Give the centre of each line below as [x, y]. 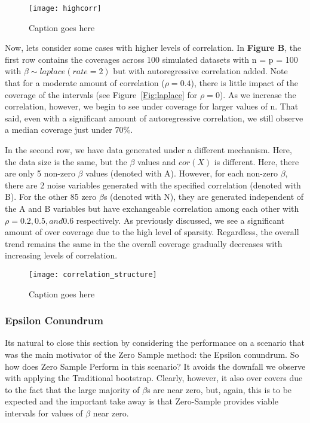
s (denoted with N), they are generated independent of [204, 197]
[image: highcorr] [65, 8]
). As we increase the [258, 94]
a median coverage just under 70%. [69, 130]
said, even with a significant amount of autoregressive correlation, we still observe [154, 118]
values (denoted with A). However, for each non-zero [182, 173]
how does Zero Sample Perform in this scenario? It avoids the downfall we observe [155, 366]
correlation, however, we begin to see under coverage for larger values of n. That [152, 106]
